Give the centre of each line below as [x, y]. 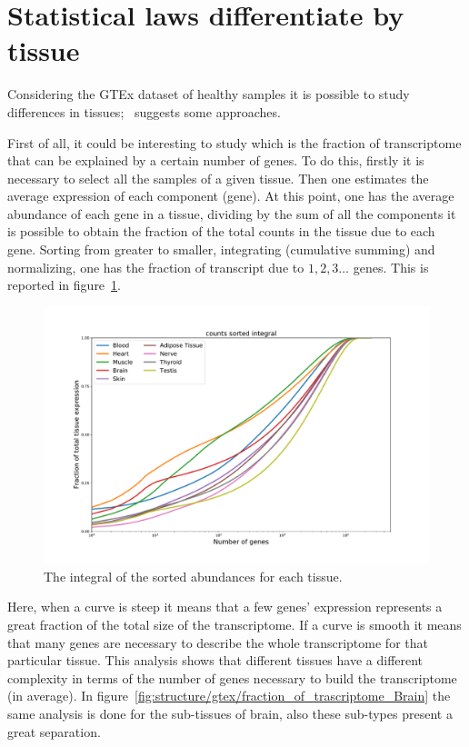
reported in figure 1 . [64, 285]
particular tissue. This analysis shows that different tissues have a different [215, 660]
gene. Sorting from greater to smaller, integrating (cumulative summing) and [221, 249]
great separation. [54, 731]
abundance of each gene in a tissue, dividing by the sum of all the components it [232, 213]
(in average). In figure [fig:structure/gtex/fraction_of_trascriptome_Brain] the [229, 696]
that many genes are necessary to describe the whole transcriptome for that [218, 642]
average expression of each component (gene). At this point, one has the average [231, 196]
